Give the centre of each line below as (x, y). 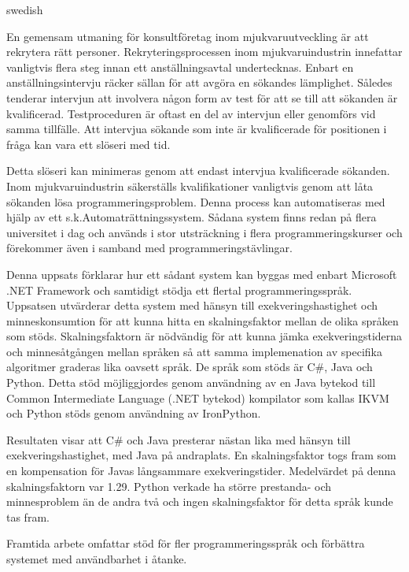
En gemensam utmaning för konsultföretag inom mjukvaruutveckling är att (188, 36)
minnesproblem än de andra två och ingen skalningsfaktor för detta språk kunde (200, 501)
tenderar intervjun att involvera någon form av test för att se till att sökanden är (202, 97)
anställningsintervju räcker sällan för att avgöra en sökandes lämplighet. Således (199, 82)
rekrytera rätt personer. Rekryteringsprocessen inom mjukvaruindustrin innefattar (204, 52)
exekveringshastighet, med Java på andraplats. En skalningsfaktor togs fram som (201, 455)
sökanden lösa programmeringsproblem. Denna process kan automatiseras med (196, 201)
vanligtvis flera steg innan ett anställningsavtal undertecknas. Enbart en (180, 67)
